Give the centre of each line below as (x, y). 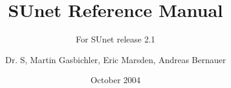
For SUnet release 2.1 (115, 39)
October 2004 (115, 80)
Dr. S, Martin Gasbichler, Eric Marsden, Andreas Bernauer (115, 59)
